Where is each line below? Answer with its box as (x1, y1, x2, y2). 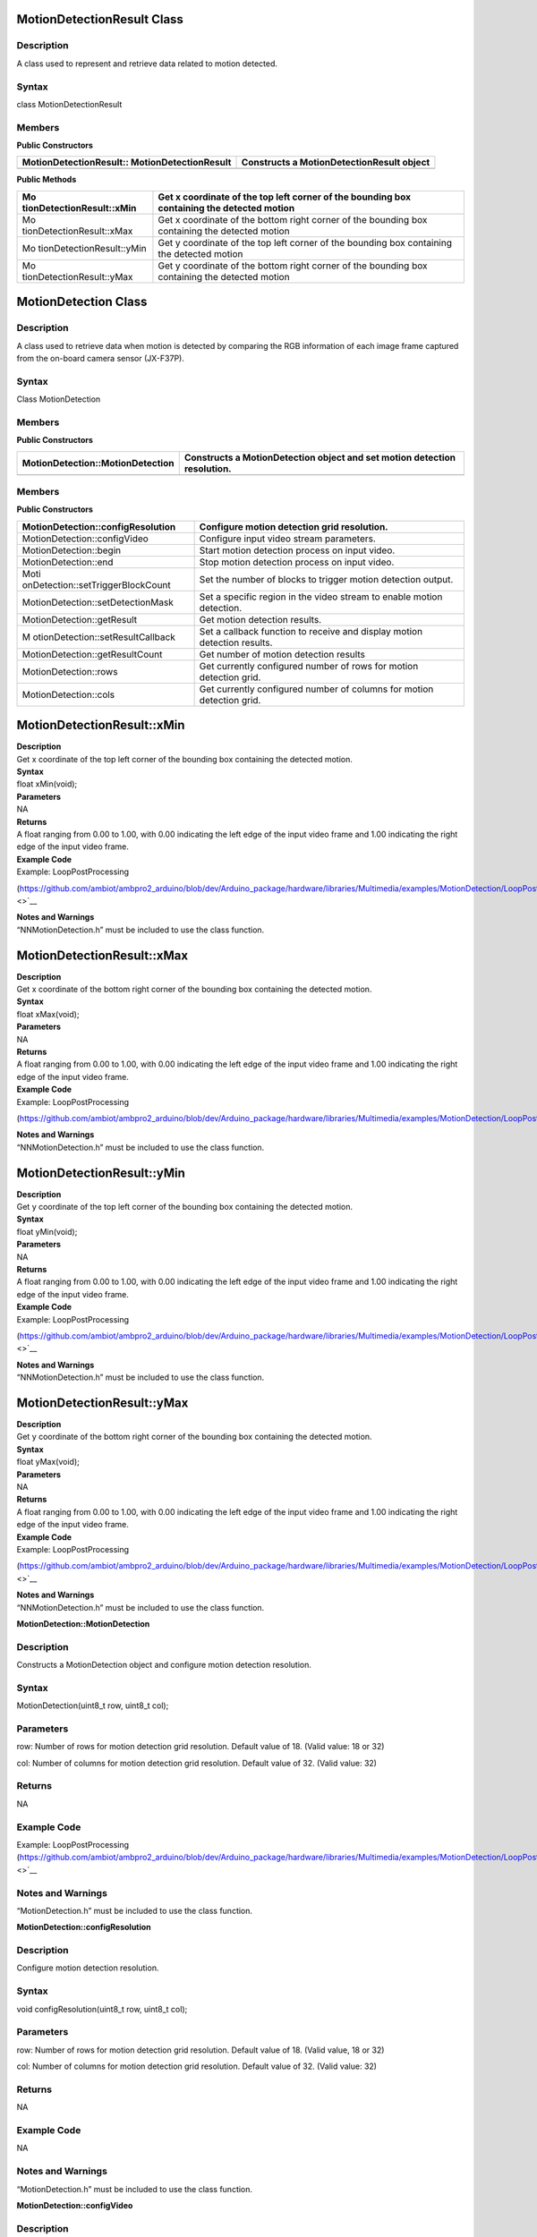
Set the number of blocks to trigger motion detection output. (199, 573, 454, 585)
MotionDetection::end (21, 556, 114, 568)
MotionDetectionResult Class (16, 12, 183, 27)
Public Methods (16, 174, 77, 185)
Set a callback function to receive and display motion (199, 625, 423, 637)
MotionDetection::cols (21, 688, 115, 701)
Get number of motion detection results (199, 648, 366, 660)
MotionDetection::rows (21, 665, 118, 677)
